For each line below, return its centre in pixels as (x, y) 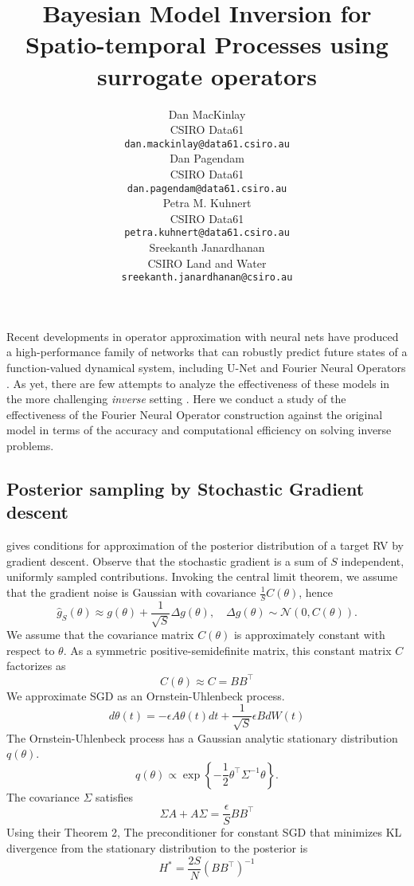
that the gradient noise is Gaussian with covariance (131, 592)
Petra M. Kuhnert (207, 203)
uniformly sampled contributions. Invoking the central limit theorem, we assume (202, 576)
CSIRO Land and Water (207, 263)
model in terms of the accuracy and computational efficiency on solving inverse (199, 430)
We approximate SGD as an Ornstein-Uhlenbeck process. (146, 695)
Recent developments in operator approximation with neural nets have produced (203, 336)
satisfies (114, 796)
